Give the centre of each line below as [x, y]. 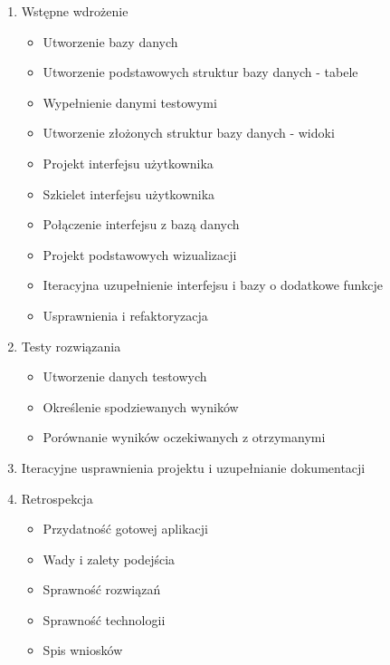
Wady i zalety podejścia [109, 559]
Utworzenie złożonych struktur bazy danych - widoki [189, 133]
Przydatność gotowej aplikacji [125, 529]
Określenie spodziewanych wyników [141, 406]
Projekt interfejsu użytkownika [128, 163]
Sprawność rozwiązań [102, 589]
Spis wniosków [83, 650]
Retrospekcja [57, 498]
